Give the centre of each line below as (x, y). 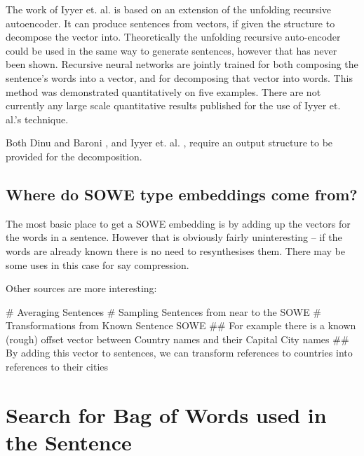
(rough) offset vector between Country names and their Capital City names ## (177, 339)
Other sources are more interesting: (81, 288)
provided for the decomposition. (74, 156)
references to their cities (57, 367)
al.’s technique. (37, 119)
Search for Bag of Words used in (166, 414)
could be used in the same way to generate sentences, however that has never (171, 50)
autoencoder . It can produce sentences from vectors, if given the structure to (170, 23)
